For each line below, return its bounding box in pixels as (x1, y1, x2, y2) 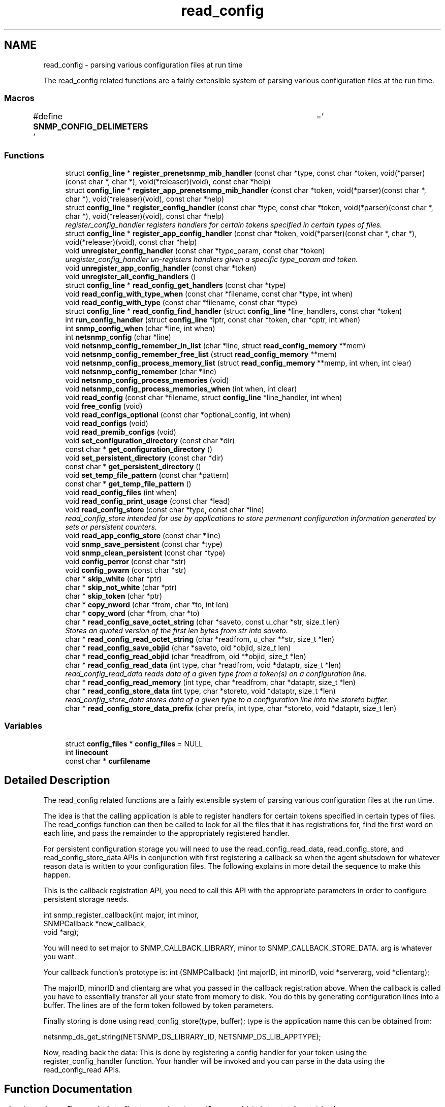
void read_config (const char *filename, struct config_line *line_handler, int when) (65, 393, 342, 402)
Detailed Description (4, 774, 110, 787)
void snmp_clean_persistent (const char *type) (65, 548, 226, 558)
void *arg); (43, 927, 79, 936)
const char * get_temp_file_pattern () (65, 479, 192, 489)
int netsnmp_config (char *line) (65, 333, 171, 342)
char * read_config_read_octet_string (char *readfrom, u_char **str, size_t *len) (65, 635, 335, 644)
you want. (43, 952, 76, 961)
